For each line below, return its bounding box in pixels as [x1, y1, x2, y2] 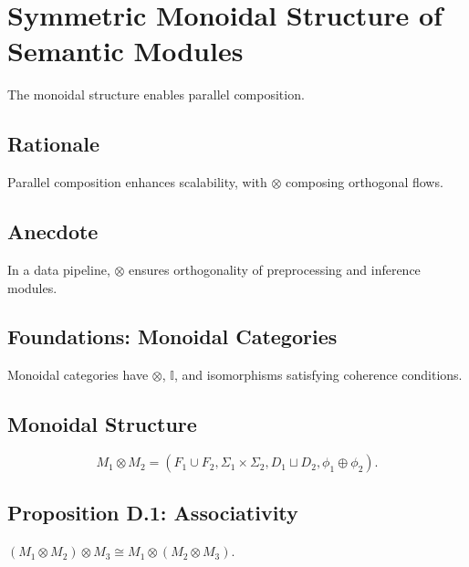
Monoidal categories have [7, 365, 149, 384]
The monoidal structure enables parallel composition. [7, 85, 305, 104]
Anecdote [7, 217, 99, 246]
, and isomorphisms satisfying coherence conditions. [173, 365, 463, 384]
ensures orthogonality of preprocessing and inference [129, 259, 421, 278]
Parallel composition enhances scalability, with [7, 173, 267, 192]
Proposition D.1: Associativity [7, 499, 298, 527]
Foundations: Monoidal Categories [7, 322, 338, 351]
